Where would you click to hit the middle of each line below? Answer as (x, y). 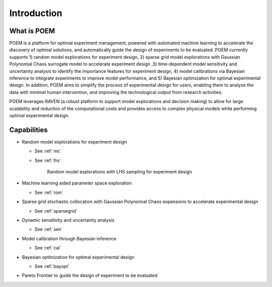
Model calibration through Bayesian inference (69, 238)
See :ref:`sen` (49, 229)
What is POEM (32, 31)
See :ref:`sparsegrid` (56, 211)
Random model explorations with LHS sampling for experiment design (120, 172)
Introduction (36, 13)
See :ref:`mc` (48, 151)
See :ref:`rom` (49, 192)
